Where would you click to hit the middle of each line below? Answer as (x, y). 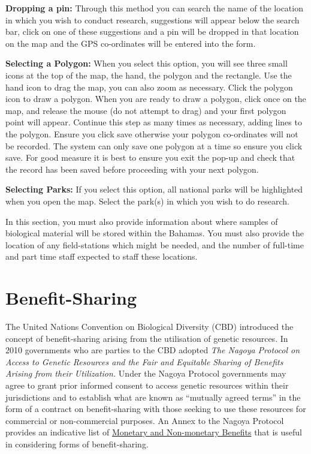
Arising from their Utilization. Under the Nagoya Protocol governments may (146, 373)
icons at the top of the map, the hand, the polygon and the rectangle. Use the (149, 75)
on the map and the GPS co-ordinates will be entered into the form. (131, 43)
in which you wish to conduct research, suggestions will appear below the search (153, 19)
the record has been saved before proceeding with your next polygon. (132, 169)
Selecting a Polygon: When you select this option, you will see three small (147, 63)
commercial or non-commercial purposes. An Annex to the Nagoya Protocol (145, 420)
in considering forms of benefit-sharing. (77, 444)
